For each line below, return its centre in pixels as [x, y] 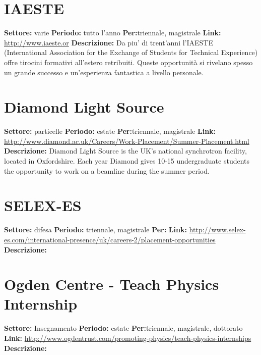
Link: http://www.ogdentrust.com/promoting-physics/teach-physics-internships [128, 338]
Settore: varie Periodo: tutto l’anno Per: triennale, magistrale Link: [113, 33]
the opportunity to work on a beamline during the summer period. [107, 170]
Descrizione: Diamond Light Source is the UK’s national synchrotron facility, [125, 151]
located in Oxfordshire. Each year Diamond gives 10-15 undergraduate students [127, 161]
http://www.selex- [217, 230]
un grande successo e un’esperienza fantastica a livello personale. [104, 72]
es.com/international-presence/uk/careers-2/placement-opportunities [110, 239]
